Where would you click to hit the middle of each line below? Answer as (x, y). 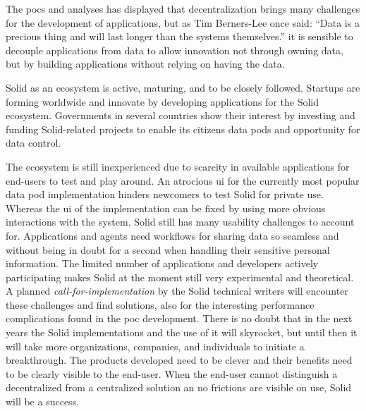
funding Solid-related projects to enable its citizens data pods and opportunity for (183, 129)
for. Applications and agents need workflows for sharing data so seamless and (172, 235)
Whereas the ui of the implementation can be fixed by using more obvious (166, 208)
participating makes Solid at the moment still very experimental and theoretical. (180, 277)
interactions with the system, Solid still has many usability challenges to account (180, 222)
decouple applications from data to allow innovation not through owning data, (175, 50)
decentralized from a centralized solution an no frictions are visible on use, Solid (179, 387)
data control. (33, 143)
